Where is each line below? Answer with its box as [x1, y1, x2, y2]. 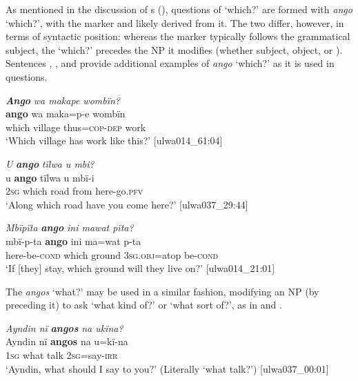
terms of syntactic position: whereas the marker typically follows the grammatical [6, 29, 350, 43]
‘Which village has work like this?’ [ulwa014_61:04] [6, 133, 223, 148]
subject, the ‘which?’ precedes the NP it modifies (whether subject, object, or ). [6, 42, 343, 57]
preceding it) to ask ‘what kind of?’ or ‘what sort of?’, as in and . [6, 297, 282, 312]
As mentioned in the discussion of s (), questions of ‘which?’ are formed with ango [6, 2, 352, 16]
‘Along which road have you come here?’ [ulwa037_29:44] [6, 197, 248, 211]
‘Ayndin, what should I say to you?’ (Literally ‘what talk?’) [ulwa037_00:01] [6, 361, 329, 375]
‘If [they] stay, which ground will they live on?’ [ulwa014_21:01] [6, 261, 275, 275]
